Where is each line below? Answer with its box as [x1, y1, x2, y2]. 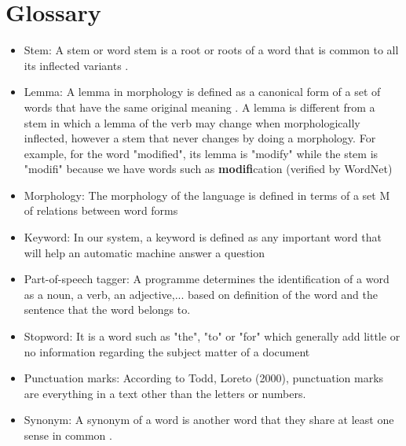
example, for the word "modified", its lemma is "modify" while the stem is [24, 145, 379, 161]
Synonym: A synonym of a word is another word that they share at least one [24, 411, 394, 428]
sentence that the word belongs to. [24, 301, 191, 318]
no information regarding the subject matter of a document [24, 343, 310, 359]
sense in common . [24, 427, 112, 443]
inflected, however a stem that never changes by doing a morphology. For [24, 130, 376, 146]
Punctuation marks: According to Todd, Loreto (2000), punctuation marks [24, 370, 384, 386]
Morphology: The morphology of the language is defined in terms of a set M [24, 186, 390, 203]
